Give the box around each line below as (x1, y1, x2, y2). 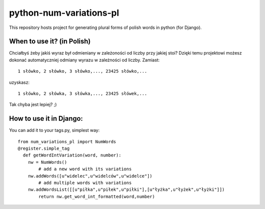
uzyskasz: (9, 79, 29, 85)
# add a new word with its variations (38, 166, 132, 172)
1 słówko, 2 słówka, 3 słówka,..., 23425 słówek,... (18, 91, 147, 97)
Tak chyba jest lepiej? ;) (9, 102, 57, 107)
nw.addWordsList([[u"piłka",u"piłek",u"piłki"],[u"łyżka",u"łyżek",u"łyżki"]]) (27, 187, 225, 192)
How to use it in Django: (9, 114, 83, 123)
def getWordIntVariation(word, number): (23, 153, 122, 158)
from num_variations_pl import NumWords (18, 139, 116, 144)
